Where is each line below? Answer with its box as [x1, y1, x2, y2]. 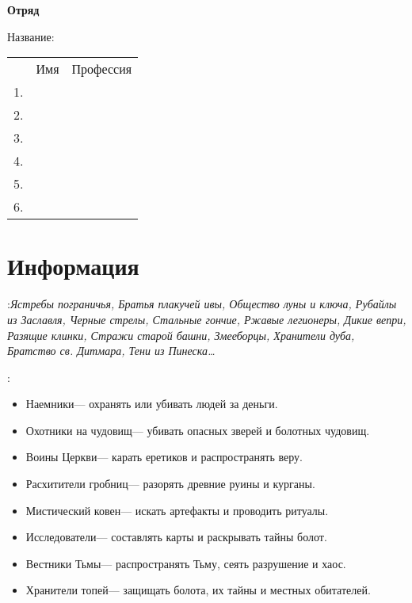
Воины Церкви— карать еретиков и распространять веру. [25, 448, 303, 465]
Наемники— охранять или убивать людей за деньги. [25, 395, 278, 412]
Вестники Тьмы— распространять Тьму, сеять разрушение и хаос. [25, 555, 346, 571]
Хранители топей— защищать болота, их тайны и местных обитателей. [25, 582, 371, 598]
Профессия [71, 59, 132, 78]
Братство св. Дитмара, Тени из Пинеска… [7, 342, 216, 359]
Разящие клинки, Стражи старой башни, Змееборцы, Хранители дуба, [7, 326, 355, 343]
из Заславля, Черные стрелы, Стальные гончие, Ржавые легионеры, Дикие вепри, [7, 311, 406, 327]
